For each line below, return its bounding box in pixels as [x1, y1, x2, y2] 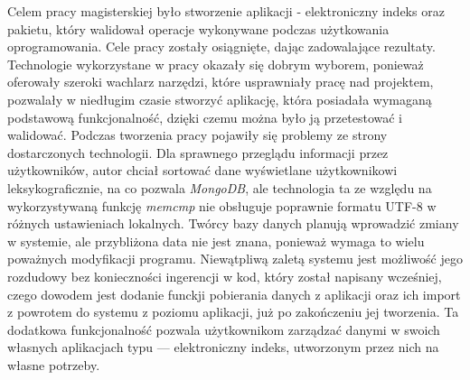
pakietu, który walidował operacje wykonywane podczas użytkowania [7, 19, 390, 38]
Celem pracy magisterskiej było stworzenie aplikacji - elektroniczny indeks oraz [7, 2, 445, 20]
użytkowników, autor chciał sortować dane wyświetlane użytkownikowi [7, 161, 398, 180]
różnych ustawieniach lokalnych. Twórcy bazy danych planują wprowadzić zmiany [7, 214, 459, 233]
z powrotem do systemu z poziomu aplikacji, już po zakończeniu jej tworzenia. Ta [7, 302, 459, 321]
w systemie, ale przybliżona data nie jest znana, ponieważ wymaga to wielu [7, 231, 425, 250]
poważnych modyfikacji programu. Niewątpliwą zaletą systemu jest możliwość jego [7, 249, 463, 268]
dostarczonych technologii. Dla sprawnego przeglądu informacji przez [7, 143, 389, 162]
